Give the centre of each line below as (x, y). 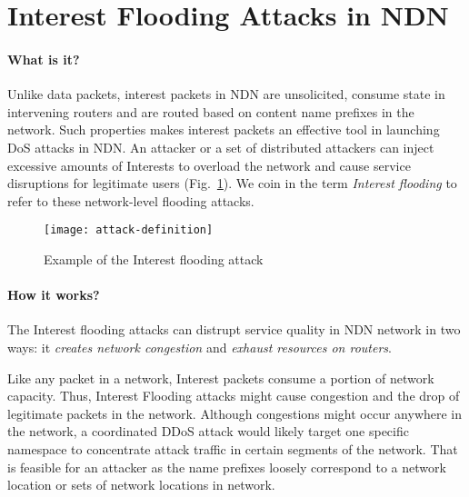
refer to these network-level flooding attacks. (131, 200)
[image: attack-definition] (129, 230)
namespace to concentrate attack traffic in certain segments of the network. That (233, 448)
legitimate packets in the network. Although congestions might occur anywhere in (235, 413)
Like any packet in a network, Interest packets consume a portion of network (221, 378)
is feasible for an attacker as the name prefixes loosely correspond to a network (227, 467)
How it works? (54, 295)
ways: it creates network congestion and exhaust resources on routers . (200, 347)
